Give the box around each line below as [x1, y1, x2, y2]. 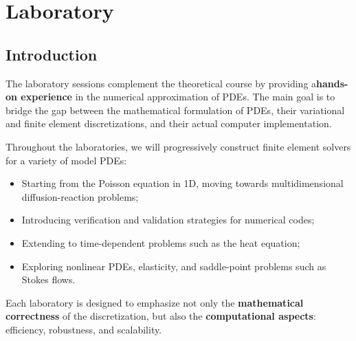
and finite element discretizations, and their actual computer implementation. [5, 116, 332, 131]
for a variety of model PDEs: [5, 153, 127, 167]
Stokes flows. [21, 272, 76, 287]
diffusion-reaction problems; [21, 189, 139, 203]
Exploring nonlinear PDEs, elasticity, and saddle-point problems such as [21, 258, 326, 273]
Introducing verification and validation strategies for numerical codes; [21, 212, 315, 227]
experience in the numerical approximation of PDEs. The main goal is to [21, 89, 335, 104]
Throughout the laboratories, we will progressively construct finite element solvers [5, 139, 351, 153]
